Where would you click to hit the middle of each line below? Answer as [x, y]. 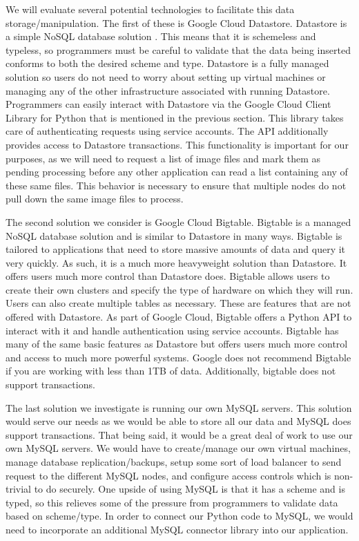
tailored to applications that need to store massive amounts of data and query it [176, 249]
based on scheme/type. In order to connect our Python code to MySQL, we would [179, 516]
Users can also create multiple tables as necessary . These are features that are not [178, 303]
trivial [19, 489]
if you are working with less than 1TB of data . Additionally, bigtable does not [171, 371]
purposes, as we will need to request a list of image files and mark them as [163, 158]
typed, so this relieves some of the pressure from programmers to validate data [172, 502]
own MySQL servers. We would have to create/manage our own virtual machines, [178, 448]
